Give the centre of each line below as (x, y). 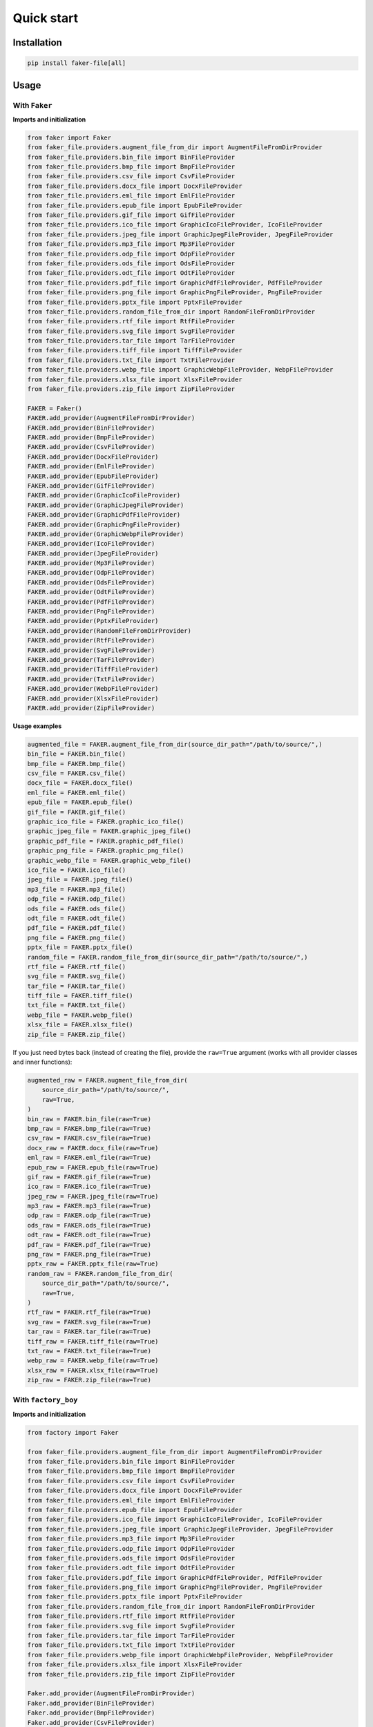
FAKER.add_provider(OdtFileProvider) (91, 592)
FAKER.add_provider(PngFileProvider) (91, 612)
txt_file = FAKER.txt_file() (77, 1005)
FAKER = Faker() (55, 408)
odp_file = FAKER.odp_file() (77, 899)
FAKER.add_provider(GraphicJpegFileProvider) (106, 505)
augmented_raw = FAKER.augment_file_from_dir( (107, 1080)
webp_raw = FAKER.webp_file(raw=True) (93, 1361)
